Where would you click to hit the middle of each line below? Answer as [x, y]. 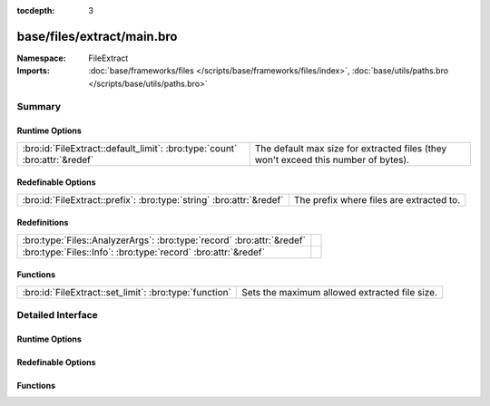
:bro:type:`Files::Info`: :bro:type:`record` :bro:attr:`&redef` [143, 252]
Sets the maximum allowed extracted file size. [339, 292]
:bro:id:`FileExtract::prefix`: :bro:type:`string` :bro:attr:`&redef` [153, 199]
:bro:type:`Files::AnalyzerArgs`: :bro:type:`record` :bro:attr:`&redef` [164, 240]
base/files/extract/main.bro [97, 36]
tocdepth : [36, 10]
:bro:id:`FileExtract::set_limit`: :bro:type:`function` [127, 292]
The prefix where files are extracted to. [377, 199]
